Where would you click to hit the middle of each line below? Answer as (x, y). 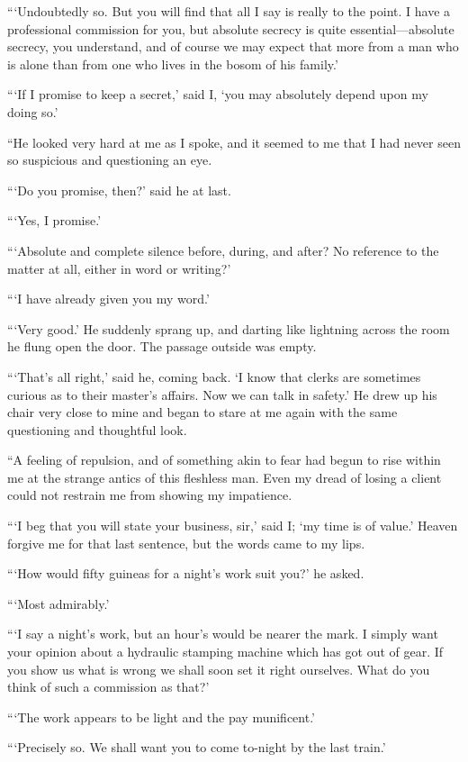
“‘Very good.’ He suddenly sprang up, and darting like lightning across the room (229, 328)
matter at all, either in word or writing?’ (119, 268)
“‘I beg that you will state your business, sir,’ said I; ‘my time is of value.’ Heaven (233, 526)
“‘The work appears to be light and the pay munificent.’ (162, 717)
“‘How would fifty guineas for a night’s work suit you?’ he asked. (186, 573)
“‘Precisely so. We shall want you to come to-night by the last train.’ (197, 747)
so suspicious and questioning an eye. (110, 160)
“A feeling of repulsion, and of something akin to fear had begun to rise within (224, 460)
